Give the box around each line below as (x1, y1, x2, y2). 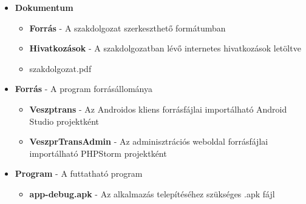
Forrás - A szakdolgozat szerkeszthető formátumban (29, 21, 226, 34)
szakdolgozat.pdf (29, 62, 92, 74)
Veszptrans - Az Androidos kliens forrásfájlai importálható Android (29, 102, 287, 115)
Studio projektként (29, 114, 100, 127)
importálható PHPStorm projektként (29, 146, 167, 159)
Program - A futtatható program (15, 167, 143, 180)
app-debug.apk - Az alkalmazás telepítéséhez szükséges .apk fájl (29, 187, 275, 200)
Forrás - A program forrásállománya (15, 82, 152, 95)
